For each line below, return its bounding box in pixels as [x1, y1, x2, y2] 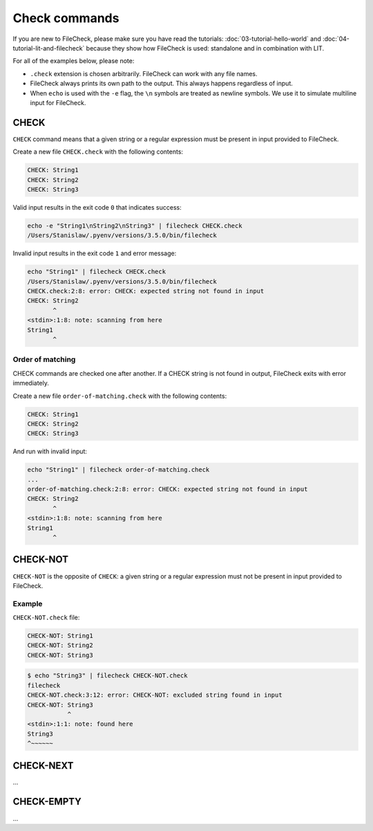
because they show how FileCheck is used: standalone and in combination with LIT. [86, 44, 325, 52]
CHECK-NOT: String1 [27, 632, 93, 640]
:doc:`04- [322, 35, 350, 43]
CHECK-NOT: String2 [27, 641, 93, 650]
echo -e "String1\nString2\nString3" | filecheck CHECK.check [27, 221, 242, 230]
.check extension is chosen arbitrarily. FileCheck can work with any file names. [30, 69, 258, 77]
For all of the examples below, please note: [12, 57, 135, 65]
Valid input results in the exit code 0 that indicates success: [12, 203, 182, 211]
